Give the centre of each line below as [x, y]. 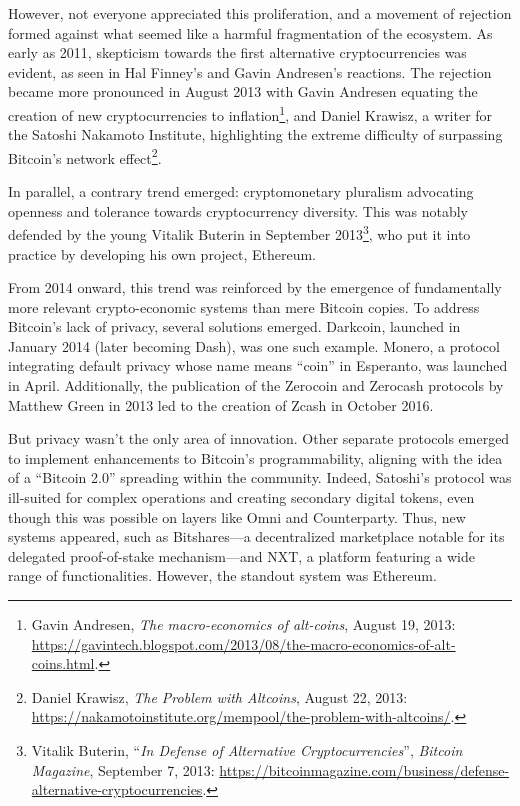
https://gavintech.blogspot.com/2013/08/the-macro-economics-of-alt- [243, 643]
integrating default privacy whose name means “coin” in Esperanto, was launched [258, 365]
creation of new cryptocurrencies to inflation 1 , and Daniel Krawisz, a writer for [250, 113]
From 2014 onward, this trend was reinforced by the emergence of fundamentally [255, 287]
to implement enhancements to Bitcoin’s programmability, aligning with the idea [255, 457]
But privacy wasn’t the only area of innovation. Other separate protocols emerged [259, 438]
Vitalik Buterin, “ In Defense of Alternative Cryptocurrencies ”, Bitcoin [247, 749]
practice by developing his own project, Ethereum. [162, 253]
